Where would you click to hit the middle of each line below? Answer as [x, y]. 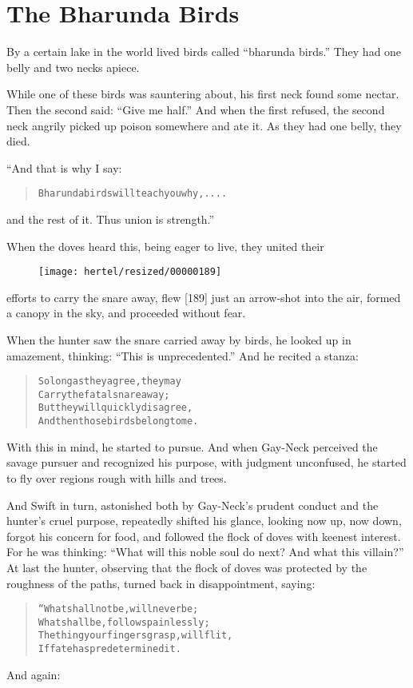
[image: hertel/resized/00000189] [130, 272]
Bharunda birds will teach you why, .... [133, 194]
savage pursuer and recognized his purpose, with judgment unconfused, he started [206, 462]
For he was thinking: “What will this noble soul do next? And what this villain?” [205, 552]
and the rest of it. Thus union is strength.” [111, 219]
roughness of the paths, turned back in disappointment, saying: [161, 583]
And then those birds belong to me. [118, 422]
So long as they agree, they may [109, 382]
